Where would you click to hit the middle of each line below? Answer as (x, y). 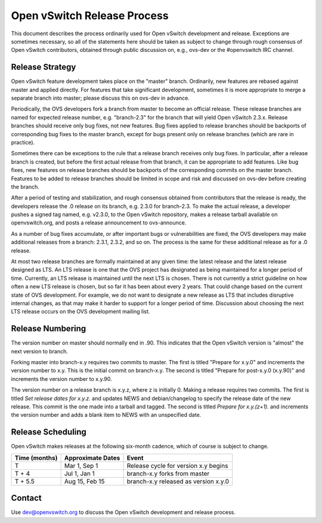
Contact (26, 498)
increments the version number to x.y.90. (62, 379)
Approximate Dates (92, 458)
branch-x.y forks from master (168, 473)
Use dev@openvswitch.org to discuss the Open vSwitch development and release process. (123, 512)
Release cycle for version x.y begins (177, 466)
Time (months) (36, 458)
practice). (23, 142)
